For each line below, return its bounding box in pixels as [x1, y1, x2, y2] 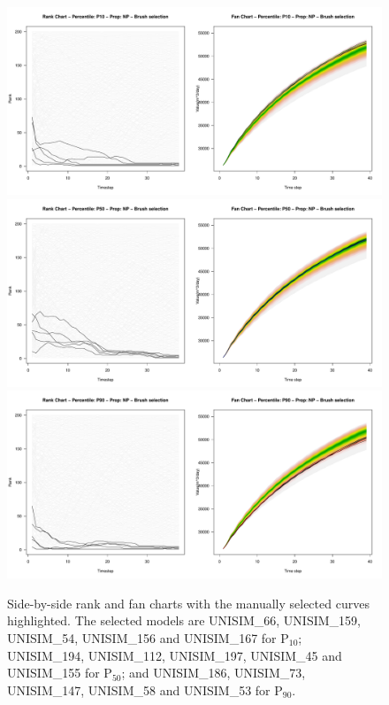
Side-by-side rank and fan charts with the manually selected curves [7, 593, 370, 612]
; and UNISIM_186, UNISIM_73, [121, 663, 306, 682]
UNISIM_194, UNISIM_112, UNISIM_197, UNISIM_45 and [7, 646, 342, 664]
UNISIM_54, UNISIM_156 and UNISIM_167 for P [7, 628, 289, 647]
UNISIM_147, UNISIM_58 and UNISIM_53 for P [7, 680, 283, 699]
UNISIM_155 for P [7, 663, 112, 682]
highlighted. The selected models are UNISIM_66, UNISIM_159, [7, 611, 361, 630]
